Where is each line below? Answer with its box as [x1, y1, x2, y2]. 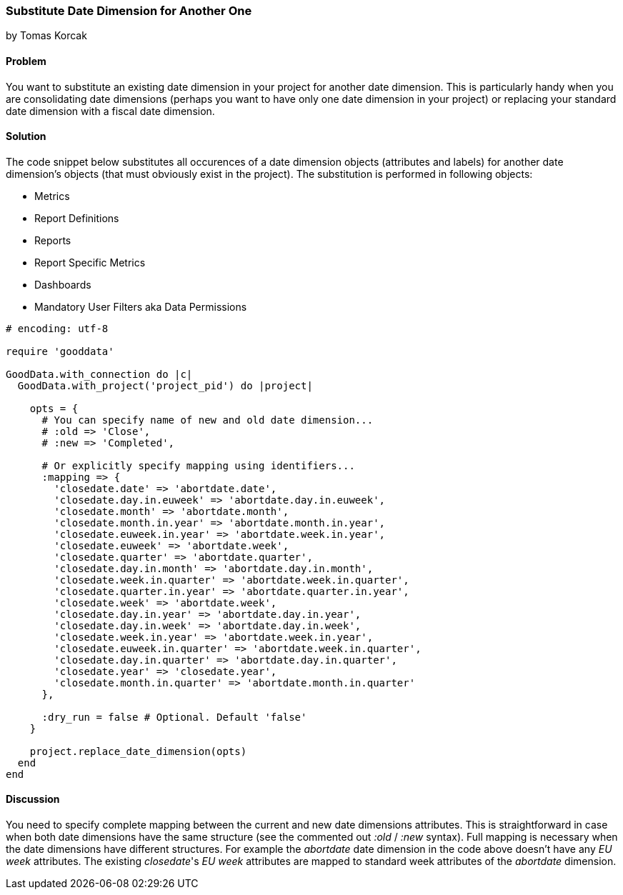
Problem [6, 54, 46, 67]
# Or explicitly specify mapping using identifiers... [41, 459, 355, 471]
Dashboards [34, 278, 91, 291]
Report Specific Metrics [34, 256, 146, 269]
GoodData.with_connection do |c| [6, 368, 193, 380]
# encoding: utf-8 [6, 322, 109, 334]
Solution [6, 130, 46, 143]
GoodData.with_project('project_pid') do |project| [17, 379, 313, 391]
